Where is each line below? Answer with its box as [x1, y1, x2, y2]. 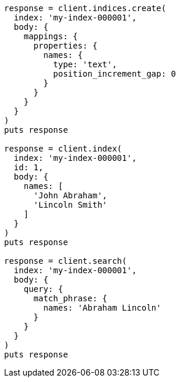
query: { [23, 284, 63, 294]
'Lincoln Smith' [33, 200, 108, 209]
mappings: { [23, 32, 78, 41]
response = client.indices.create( [4, 4, 167, 13]
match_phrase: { [33, 294, 108, 303]
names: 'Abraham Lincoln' [43, 303, 161, 312]
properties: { [33, 41, 98, 50]
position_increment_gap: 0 [53, 69, 177, 78]
